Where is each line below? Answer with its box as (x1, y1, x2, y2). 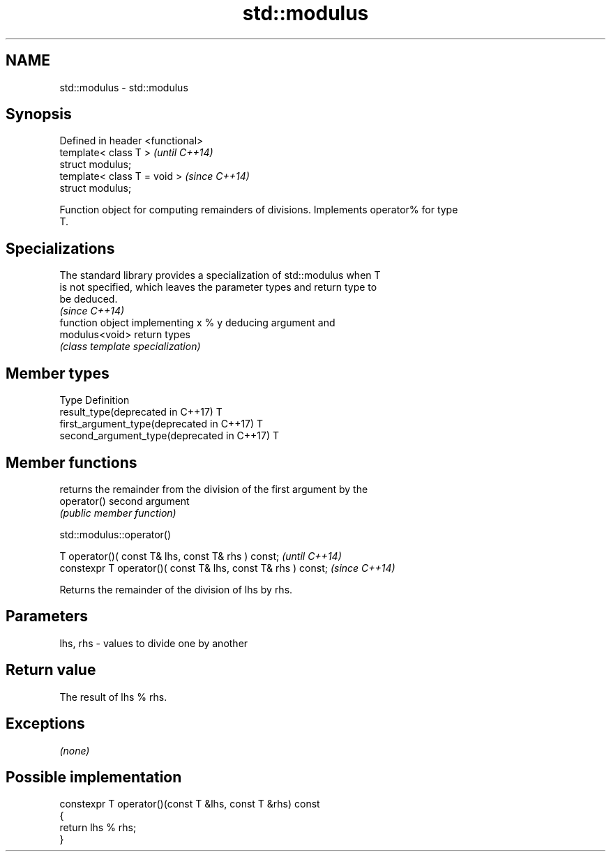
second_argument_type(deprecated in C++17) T (59, 430, 280, 442)
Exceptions (6, 715, 85, 733)
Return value (6, 661, 96, 679)
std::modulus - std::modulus (59, 81, 188, 93)
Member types (6, 364, 110, 382)
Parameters (6, 607, 88, 625)
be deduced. (59, 293, 118, 305)
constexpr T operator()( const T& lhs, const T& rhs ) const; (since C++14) (59, 561, 395, 574)
